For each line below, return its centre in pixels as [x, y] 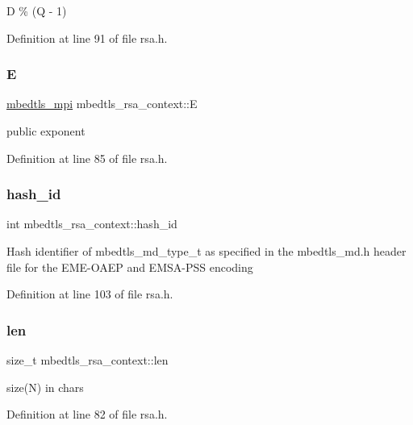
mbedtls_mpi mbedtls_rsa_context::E [102, 104]
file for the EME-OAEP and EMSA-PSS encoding [130, 267]
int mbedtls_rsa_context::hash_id [92, 224]
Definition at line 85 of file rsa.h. [87, 158]
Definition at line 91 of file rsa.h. [87, 37]
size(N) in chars [45, 387]
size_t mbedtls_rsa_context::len [88, 360]
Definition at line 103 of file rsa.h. [90, 294]
